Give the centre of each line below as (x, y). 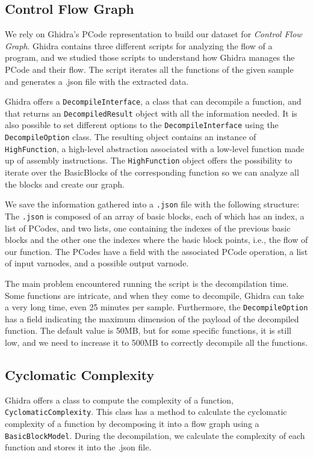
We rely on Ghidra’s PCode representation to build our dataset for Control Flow (153, 34)
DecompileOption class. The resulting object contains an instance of (131, 137)
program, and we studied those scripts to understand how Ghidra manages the (150, 57)
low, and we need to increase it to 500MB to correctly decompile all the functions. (156, 342)
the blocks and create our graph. (65, 184)
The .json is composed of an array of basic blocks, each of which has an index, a (155, 216)
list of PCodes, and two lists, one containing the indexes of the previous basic (148, 228)
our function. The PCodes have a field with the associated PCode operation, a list (156, 251)
